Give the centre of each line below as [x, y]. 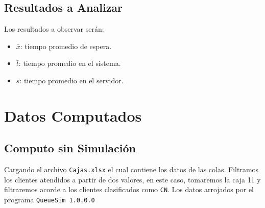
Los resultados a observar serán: [54, 29]
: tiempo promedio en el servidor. [71, 80]
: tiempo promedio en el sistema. [70, 63]
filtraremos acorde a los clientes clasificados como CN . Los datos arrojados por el [129, 189]
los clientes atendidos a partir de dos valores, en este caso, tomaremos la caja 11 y [132, 179]
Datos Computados [73, 115]
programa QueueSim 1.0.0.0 [50, 200]
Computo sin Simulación [70, 148]
